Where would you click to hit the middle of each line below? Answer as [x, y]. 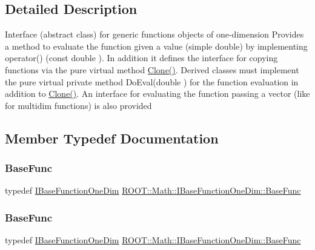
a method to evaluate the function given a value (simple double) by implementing [156, 46]
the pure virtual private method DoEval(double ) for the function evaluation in [152, 81]
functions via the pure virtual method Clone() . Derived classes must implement [152, 69]
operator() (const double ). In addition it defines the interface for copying [141, 58]
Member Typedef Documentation [112, 138]
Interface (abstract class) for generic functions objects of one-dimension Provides [154, 34]
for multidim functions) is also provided [78, 105]
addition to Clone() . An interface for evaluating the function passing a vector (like [157, 94]
